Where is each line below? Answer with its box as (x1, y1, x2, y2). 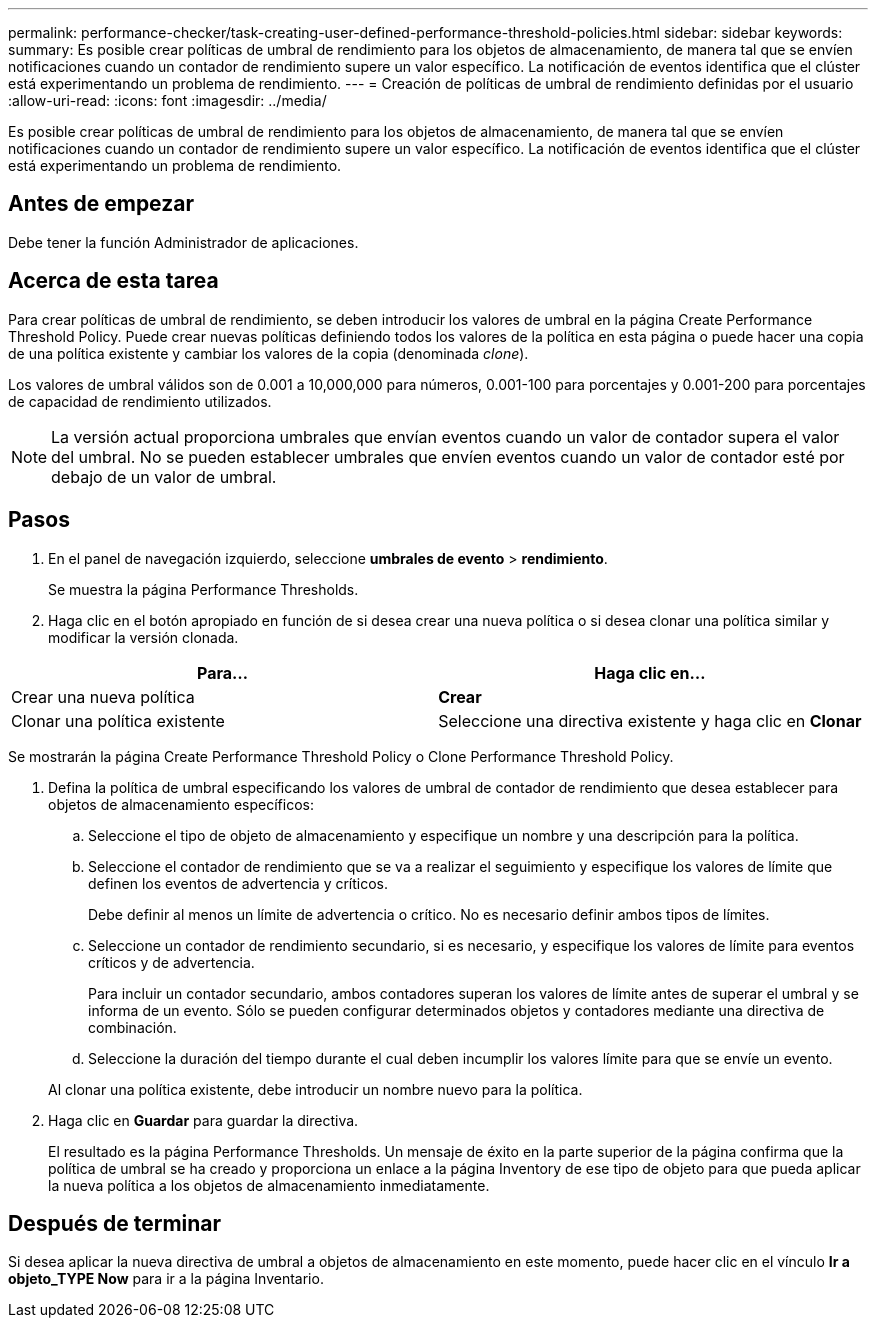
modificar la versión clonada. (48, 628, 239, 646)
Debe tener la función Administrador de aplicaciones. (8, 233, 359, 251)
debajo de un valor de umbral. (51, 466, 277, 487)
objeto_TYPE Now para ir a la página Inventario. (8, 1270, 324, 1288)
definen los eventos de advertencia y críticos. (88, 874, 389, 892)
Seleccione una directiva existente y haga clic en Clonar (438, 710, 862, 731)
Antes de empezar (8, 191, 194, 217)
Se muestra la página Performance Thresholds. (48, 580, 359, 598)
